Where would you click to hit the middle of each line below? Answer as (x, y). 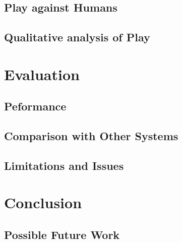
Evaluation (42, 74)
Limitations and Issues (64, 165)
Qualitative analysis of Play (77, 37)
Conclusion (43, 202)
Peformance (35, 106)
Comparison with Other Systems (91, 136)
